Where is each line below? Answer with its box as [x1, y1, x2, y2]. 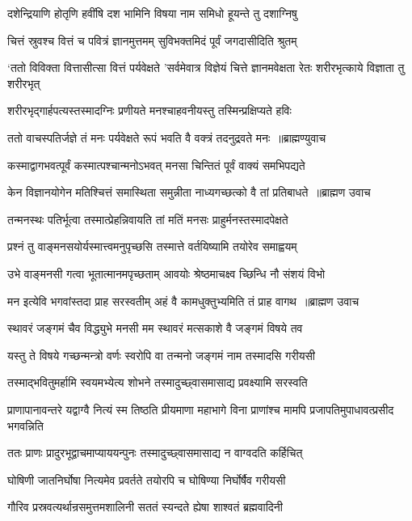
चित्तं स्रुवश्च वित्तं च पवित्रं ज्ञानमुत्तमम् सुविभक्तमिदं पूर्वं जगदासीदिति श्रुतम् [7, 32, 297, 49]
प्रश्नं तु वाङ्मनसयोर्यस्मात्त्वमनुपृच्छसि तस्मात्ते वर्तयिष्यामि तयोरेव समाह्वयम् [7, 238, 297, 255]
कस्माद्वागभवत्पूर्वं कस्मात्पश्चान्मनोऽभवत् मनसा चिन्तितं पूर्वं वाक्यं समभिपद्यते [7, 156, 305, 173]
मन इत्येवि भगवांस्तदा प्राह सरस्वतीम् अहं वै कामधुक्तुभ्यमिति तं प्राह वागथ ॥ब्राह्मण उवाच [7, 292, 359, 309]
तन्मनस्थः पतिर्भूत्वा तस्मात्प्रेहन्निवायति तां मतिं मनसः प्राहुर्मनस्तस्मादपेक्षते [7, 210, 288, 227]
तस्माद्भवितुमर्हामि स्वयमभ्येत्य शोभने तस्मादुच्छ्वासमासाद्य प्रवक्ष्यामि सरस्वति [7, 374, 308, 391]
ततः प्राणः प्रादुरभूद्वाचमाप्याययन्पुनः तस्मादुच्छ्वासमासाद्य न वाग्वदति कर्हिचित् [7, 444, 303, 461]
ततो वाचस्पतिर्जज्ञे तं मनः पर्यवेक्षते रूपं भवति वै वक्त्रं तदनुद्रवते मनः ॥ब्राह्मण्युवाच [7, 129, 326, 146]
